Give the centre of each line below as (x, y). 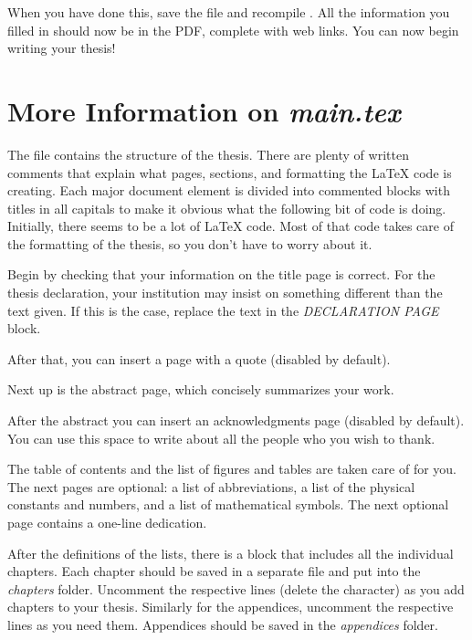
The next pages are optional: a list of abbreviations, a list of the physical (211, 486)
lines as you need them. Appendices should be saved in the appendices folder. (223, 624)
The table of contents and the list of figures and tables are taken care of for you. (232, 469)
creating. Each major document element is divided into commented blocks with (229, 190)
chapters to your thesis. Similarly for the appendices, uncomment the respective (231, 607)
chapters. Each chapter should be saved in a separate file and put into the (214, 571)
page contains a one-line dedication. (107, 522)
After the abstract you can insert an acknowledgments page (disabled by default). (236, 420)
